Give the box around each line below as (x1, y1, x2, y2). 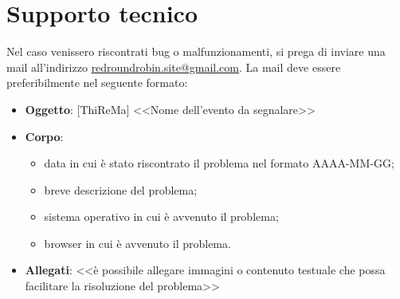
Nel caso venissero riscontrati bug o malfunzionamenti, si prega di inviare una (6, 43, 386, 60)
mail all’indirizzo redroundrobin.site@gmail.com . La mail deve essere (6, 58, 341, 75)
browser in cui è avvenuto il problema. (44, 234, 231, 251)
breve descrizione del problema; (44, 181, 198, 198)
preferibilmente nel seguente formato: (6, 74, 188, 91)
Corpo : (25, 128, 64, 144)
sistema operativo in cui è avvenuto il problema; (44, 208, 279, 225)
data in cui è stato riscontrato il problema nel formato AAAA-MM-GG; (44, 155, 394, 171)
